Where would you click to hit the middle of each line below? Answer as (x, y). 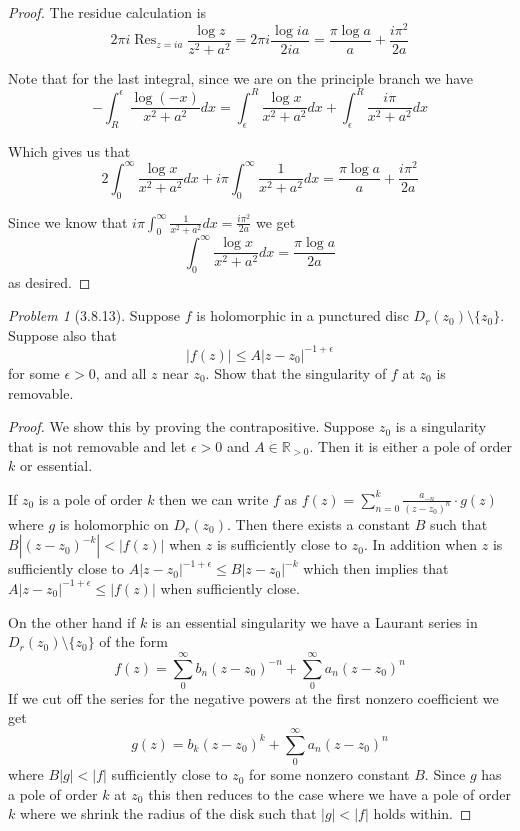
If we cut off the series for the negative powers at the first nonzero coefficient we (253, 697)
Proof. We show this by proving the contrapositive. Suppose (191, 426)
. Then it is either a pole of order (410, 445)
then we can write (214, 498)
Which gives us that (69, 150)
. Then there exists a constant (318, 523)
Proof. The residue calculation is (107, 12)
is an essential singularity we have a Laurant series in (314, 621)
